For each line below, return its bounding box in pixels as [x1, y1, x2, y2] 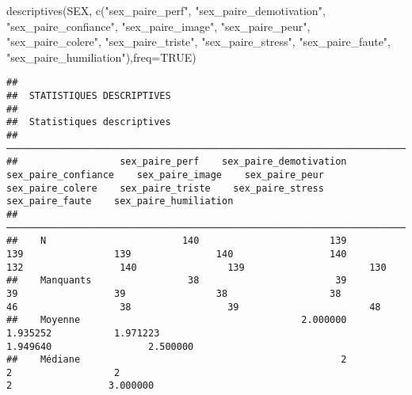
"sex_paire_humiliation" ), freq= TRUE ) [6, 48, 196, 65]
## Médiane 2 [6, 354, 347, 366]
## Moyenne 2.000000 [6, 314, 347, 326]
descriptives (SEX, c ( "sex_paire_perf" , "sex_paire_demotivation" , [6, 2, 326, 18]
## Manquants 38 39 [6, 275, 347, 287]
